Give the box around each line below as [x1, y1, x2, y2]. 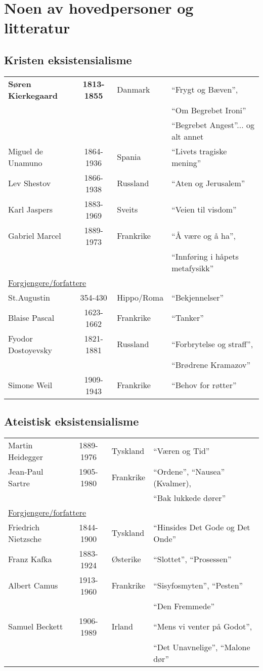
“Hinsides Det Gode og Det [153, 521, 250, 533]
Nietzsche [8, 532, 41, 544]
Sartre [8, 477, 30, 489]
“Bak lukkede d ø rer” [153, 491, 226, 504]
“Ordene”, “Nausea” [153, 465, 225, 477]
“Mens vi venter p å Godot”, [153, 620, 252, 633]
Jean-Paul [8, 465, 43, 477]
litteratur [4, 17, 70, 38]
